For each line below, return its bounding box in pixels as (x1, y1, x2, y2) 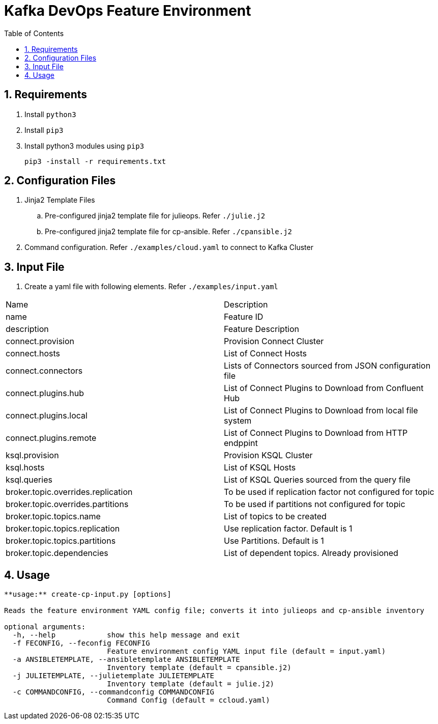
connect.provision (6, 336, 75, 347)
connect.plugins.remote (6, 433, 97, 443)
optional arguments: (4, 623, 86, 631)
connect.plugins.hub (6, 388, 84, 399)
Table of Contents (4, 29, 64, 38)
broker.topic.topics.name (6, 511, 101, 522)
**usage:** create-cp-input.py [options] (4, 590, 171, 599)
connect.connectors (6, 366, 83, 376)
